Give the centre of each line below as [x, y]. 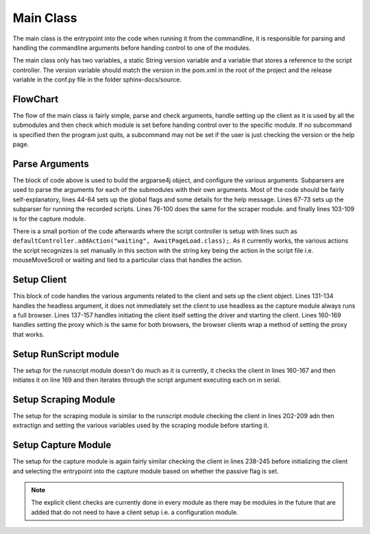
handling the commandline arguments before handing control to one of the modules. [132, 47]
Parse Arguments [51, 164]
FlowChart [35, 99]
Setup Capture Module [62, 445]
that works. [28, 334]
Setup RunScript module [66, 354]
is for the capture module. [49, 219]
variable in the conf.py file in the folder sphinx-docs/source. [97, 80]
